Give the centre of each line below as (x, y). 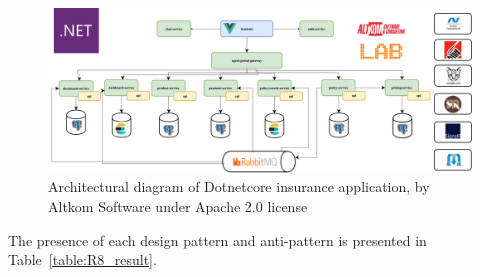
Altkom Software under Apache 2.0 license (178, 205)
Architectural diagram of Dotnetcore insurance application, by (239, 186)
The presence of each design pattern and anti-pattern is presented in (217, 239)
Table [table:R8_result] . (82, 259)
